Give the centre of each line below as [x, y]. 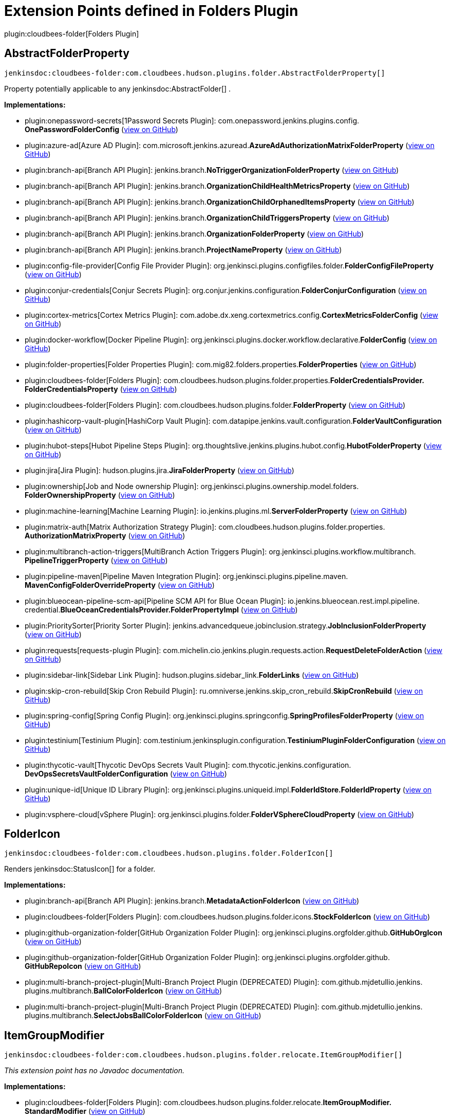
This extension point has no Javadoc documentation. [95, 1071]
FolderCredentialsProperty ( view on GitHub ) [101, 389]
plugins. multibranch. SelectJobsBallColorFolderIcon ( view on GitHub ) [143, 1016]
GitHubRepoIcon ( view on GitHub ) [83, 966]
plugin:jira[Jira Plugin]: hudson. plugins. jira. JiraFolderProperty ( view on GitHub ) [160, 470]
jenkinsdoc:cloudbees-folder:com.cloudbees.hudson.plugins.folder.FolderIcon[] [169, 853]
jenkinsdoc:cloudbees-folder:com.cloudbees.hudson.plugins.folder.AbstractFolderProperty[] [195, 73]
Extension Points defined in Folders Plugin [151, 11]
